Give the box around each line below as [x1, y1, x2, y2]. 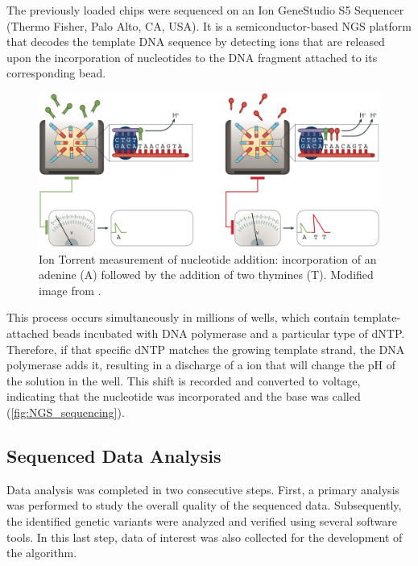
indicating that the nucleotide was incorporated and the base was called [6, 388, 361, 405]
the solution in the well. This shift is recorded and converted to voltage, [6, 372, 361, 389]
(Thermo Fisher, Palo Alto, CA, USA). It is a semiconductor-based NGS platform [6, 17, 412, 34]
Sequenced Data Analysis [6, 443, 221, 468]
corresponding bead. [6, 65, 106, 81]
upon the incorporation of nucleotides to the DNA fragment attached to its [6, 48, 378, 65]
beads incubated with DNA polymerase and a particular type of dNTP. [52, 325, 405, 342]
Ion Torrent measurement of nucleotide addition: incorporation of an [39, 250, 377, 267]
